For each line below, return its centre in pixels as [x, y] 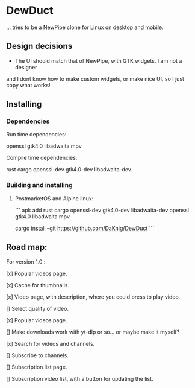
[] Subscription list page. [37, 367]
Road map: [27, 247]
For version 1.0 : [26, 262]
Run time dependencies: [36, 135]
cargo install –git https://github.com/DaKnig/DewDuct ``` [85, 228]
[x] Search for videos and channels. [51, 343]
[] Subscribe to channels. [38, 355]
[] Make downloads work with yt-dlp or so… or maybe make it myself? [93, 332]
